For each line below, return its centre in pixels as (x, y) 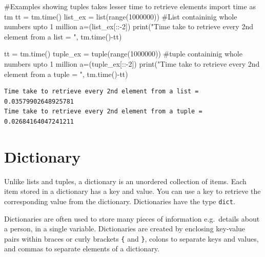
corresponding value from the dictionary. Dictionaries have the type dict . (120, 201)
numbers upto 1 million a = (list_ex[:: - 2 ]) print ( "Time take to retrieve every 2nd (129, 26)
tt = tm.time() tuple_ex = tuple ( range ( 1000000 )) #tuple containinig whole (123, 54)
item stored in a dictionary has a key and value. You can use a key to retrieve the (132, 191)
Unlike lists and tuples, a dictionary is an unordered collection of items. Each (125, 181)
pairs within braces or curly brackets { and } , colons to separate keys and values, (131, 238)
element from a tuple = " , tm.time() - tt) (66, 74)
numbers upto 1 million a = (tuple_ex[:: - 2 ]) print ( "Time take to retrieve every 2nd (132, 63)
